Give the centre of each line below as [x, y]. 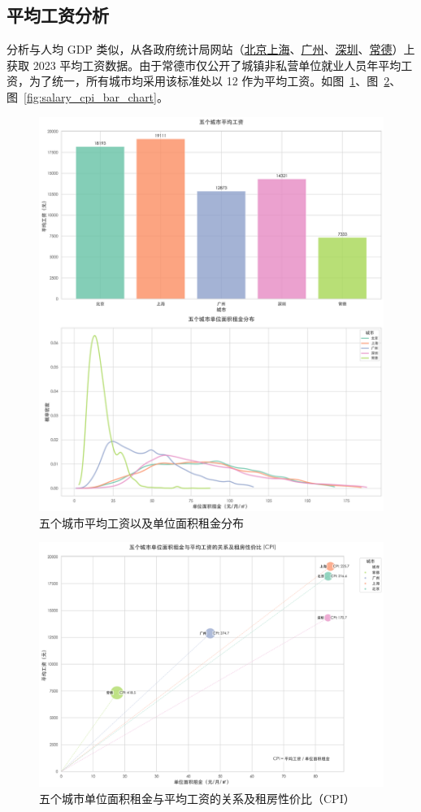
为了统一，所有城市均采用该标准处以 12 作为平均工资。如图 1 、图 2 [209, 81]
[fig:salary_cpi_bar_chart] [90, 96]
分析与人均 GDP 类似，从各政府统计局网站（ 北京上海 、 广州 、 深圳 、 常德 [200, 49]
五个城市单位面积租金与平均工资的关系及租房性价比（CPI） [197, 798]
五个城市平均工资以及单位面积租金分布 [141, 522]
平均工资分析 [58, 15]
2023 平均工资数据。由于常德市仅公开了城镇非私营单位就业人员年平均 [217, 65]
